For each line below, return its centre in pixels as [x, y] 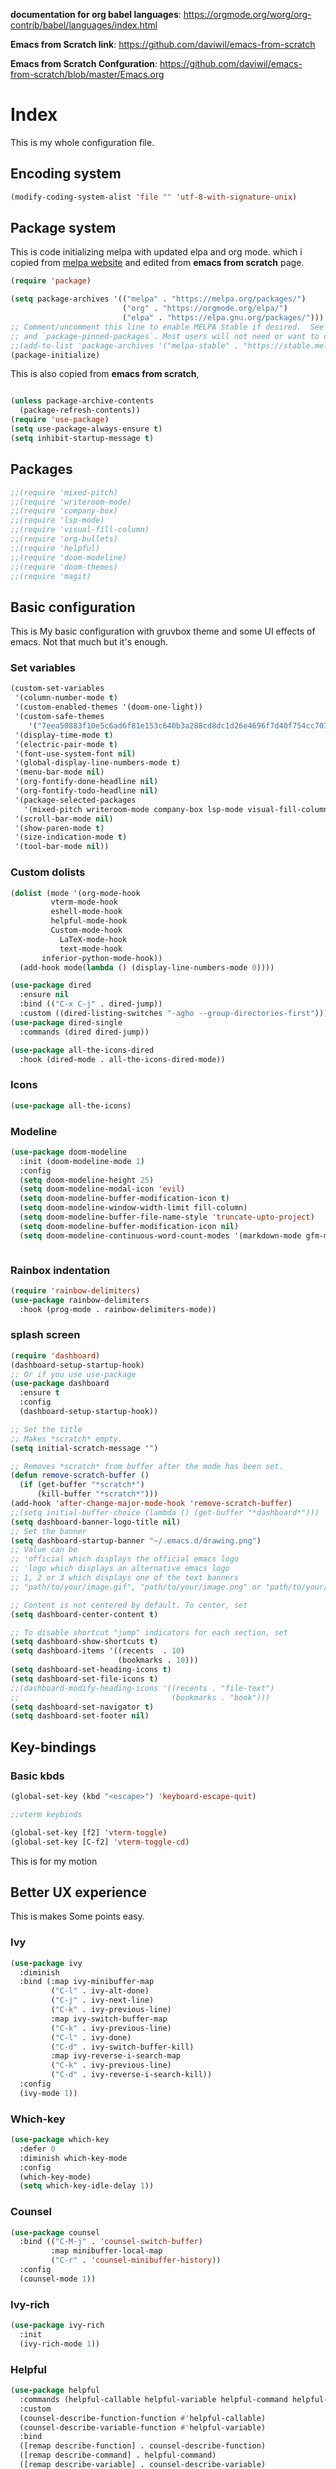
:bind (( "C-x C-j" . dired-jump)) [91, 1004]
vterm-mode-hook [84, 902]
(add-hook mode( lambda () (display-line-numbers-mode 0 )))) [147, 967]
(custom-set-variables [57, 689]
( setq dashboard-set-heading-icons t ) [91, 1670]
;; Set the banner [48, 1531]
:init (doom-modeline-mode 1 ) [82, 1161]
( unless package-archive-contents [82, 401]
